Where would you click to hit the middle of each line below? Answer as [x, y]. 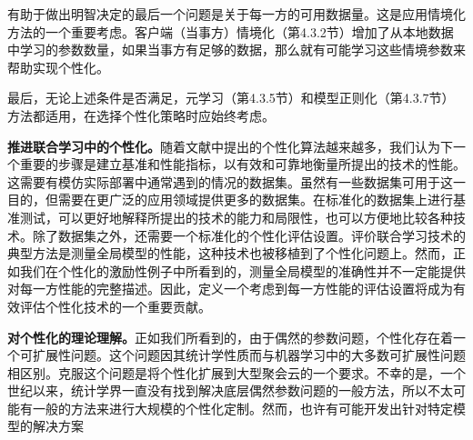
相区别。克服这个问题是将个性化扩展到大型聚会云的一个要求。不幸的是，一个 [236, 372]
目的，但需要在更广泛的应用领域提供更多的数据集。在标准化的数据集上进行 [230, 200]
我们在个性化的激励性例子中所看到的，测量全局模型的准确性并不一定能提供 [242, 270]
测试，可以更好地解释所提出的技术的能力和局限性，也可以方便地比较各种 [236, 217]
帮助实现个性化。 [58, 67]
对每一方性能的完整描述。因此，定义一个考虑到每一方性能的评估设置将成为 [230, 289]
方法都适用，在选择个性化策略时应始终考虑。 [141, 115]
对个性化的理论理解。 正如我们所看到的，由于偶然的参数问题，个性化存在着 [230, 337]
